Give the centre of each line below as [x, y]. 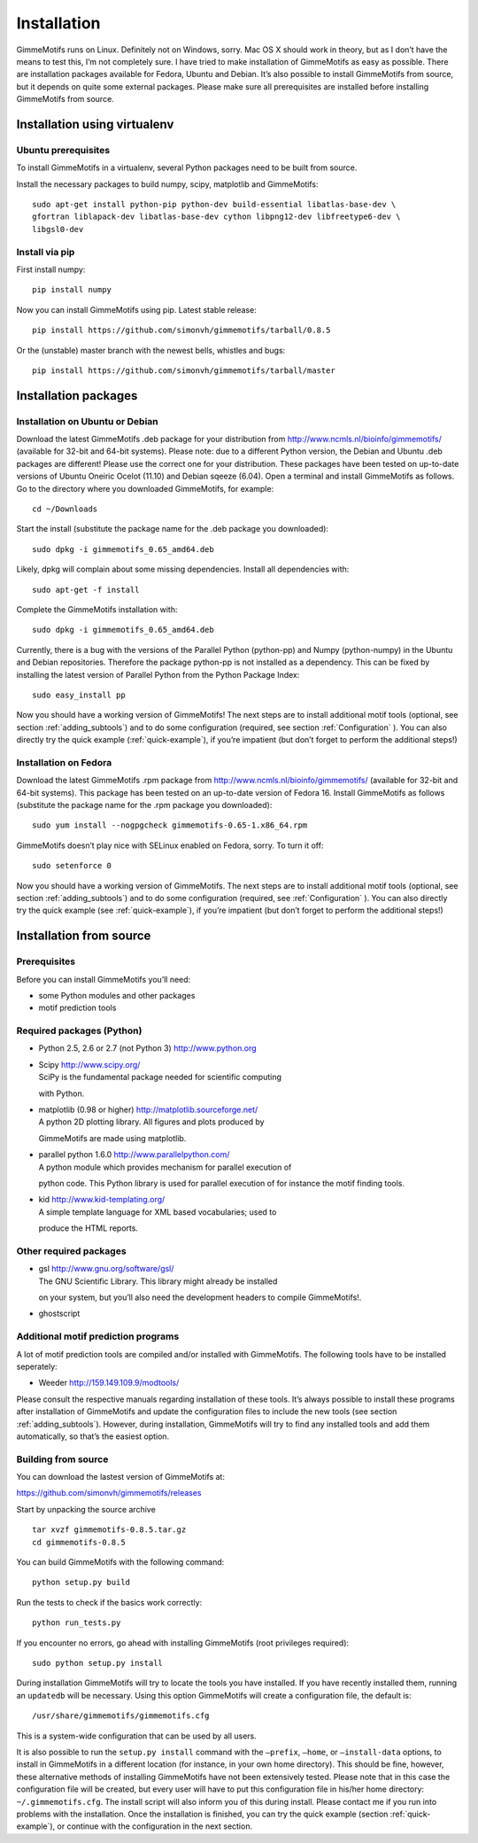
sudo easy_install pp [79, 695]
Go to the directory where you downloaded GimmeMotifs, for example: [145, 488]
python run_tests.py [77, 1623]
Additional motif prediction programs [98, 1336]
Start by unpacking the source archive [86, 1509]
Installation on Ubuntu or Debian [87, 421]
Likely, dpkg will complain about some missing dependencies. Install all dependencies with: [183, 569]
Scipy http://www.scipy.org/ [89, 1064]
